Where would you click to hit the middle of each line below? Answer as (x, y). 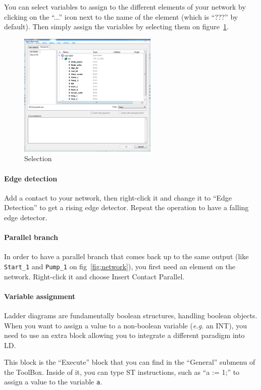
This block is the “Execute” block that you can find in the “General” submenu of (130, 362)
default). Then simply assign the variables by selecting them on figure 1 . (116, 27)
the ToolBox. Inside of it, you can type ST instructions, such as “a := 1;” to (122, 372)
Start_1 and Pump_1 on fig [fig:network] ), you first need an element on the (120, 266)
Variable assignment (40, 296)
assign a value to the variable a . (53, 382)
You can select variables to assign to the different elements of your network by (125, 7)
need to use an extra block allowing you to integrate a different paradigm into (124, 335)
